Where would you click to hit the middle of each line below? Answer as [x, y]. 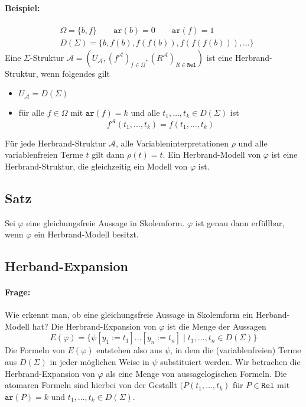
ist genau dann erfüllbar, [240, 222]
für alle [32, 113]
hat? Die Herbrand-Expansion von [94, 326]
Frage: [18, 292]
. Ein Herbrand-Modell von [212, 154]
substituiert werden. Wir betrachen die [230, 362]
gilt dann [108, 154]
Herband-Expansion [66, 266]
